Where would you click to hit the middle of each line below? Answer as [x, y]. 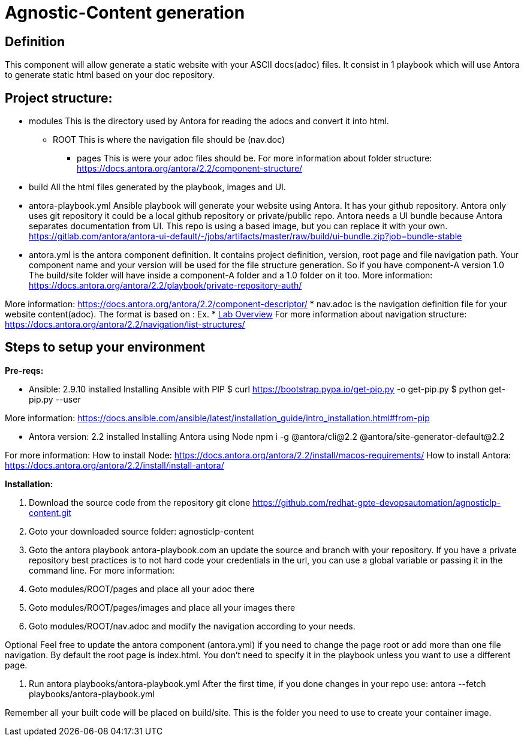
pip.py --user [55, 399]
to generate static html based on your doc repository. [110, 75]
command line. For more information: [102, 570]
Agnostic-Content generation [125, 13]
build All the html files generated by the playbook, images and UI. [157, 187]
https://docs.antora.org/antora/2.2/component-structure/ [190, 169]
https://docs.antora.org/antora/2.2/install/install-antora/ [115, 465]
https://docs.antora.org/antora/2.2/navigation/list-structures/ [125, 325]
